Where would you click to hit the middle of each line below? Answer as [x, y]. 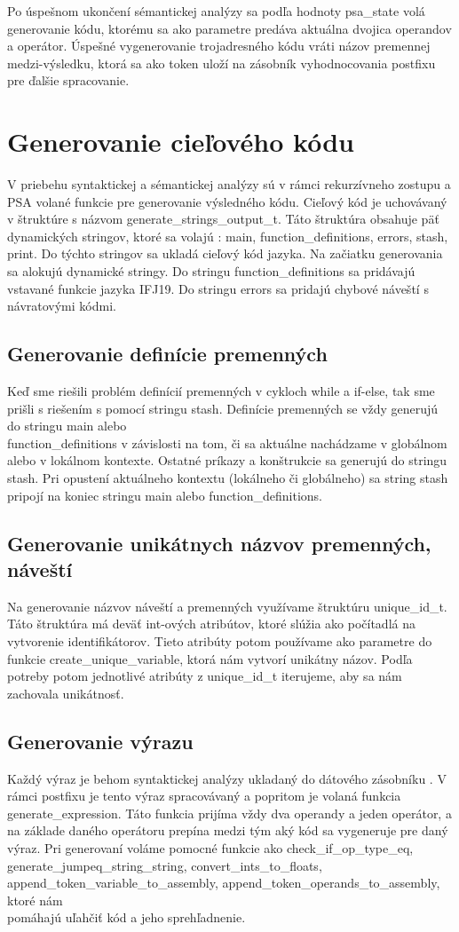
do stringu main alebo [67, 426]
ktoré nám [35, 900]
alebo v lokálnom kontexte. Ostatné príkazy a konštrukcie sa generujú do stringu [227, 460]
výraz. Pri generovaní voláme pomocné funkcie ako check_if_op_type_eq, [210, 847]
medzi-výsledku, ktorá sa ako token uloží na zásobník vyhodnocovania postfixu [222, 63]
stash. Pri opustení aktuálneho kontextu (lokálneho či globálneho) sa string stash [228, 478]
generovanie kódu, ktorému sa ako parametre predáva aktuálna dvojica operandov [229, 28]
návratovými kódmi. [62, 306]
